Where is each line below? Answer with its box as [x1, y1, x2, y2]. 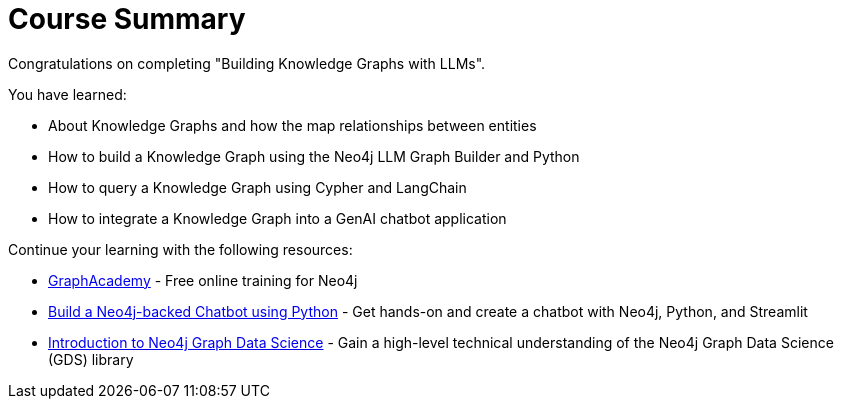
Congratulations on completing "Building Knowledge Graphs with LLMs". [8, 54, 486, 72]
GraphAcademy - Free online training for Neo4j [48, 271, 358, 289]
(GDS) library [48, 350, 134, 368]
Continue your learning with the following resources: [8, 240, 353, 258]
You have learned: [8, 85, 127, 103]
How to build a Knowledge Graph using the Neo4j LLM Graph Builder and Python [48, 147, 580, 165]
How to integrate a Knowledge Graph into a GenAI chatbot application [48, 209, 507, 227]
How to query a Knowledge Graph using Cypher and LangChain [48, 178, 467, 196]
